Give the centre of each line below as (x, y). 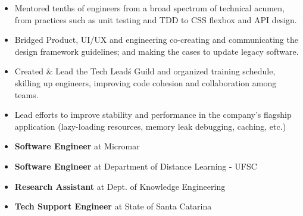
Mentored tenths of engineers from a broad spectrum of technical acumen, (149, 8)
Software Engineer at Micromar (77, 146)
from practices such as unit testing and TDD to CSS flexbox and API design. (156, 19)
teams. (26, 94)
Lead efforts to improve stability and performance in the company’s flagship (153, 115)
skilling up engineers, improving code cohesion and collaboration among (146, 82)
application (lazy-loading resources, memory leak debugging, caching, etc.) (150, 126)
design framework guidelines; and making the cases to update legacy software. (157, 51)
